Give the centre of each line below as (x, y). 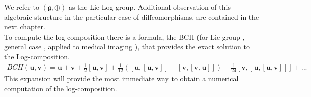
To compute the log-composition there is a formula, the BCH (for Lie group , (124, 36)
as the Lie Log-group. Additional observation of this (149, 7)
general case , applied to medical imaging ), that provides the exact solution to (127, 46)
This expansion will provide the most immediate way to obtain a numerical (121, 78)
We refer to (22, 7)
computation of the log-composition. (61, 88)
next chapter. (25, 27)
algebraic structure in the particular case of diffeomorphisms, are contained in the (132, 17)
